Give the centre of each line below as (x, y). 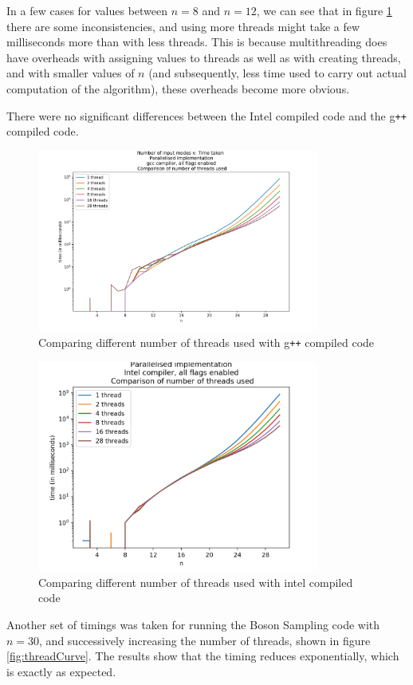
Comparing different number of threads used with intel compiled (196, 582)
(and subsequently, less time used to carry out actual (277, 73)
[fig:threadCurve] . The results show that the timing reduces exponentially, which (203, 656)
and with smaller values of (71, 73)
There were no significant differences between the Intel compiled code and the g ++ (206, 115)
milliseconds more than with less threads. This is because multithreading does (197, 42)
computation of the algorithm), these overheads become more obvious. (178, 88)
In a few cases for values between (87, 10)
